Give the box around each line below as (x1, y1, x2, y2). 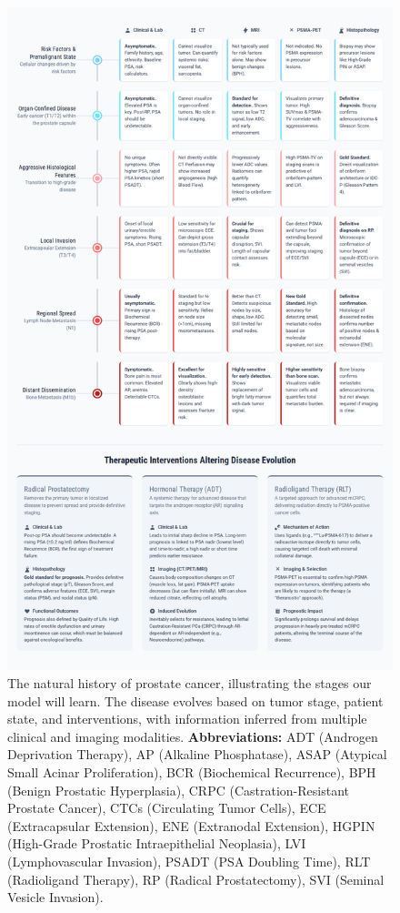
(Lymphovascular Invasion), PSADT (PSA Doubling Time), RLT (7, 852, 371, 870)
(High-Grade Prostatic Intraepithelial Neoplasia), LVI (7, 834, 306, 853)
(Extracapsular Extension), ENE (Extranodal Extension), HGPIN (7, 816, 375, 835)
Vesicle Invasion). (7, 888, 104, 907)
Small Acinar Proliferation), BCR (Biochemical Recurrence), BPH (7, 763, 376, 782)
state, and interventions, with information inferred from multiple (7, 709, 367, 728)
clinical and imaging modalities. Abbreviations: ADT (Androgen (7, 726, 378, 746)
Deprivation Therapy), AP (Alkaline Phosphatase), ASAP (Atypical (7, 745, 387, 764)
